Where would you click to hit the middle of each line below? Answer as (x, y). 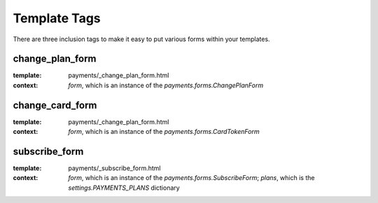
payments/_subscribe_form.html (114, 168)
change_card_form (55, 105)
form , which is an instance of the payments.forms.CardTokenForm (164, 132)
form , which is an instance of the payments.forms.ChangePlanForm (166, 85)
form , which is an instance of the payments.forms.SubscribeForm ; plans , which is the (191, 178)
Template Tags (57, 18)
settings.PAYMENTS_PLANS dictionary (124, 188)
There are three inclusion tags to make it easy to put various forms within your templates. (141, 39)
